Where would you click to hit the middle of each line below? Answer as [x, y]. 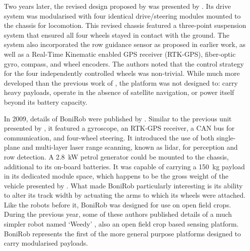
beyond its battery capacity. [46, 102]
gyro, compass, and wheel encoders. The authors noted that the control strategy [124, 63]
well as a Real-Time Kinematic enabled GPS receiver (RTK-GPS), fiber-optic [120, 54]
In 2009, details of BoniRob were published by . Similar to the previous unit [118, 118]
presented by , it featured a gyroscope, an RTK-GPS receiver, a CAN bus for [119, 128]
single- [226, 137]
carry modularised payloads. [46, 243]
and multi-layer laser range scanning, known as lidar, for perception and [130, 147]
